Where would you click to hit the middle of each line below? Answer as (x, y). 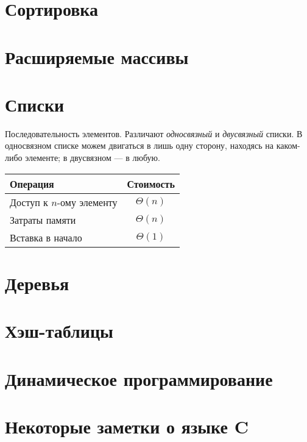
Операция (32, 184)
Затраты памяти (43, 219)
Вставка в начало (46, 237)
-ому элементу (87, 202)
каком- (288, 145)
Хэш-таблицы (59, 331)
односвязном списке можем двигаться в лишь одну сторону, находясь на (139, 145)
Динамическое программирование (139, 378)
